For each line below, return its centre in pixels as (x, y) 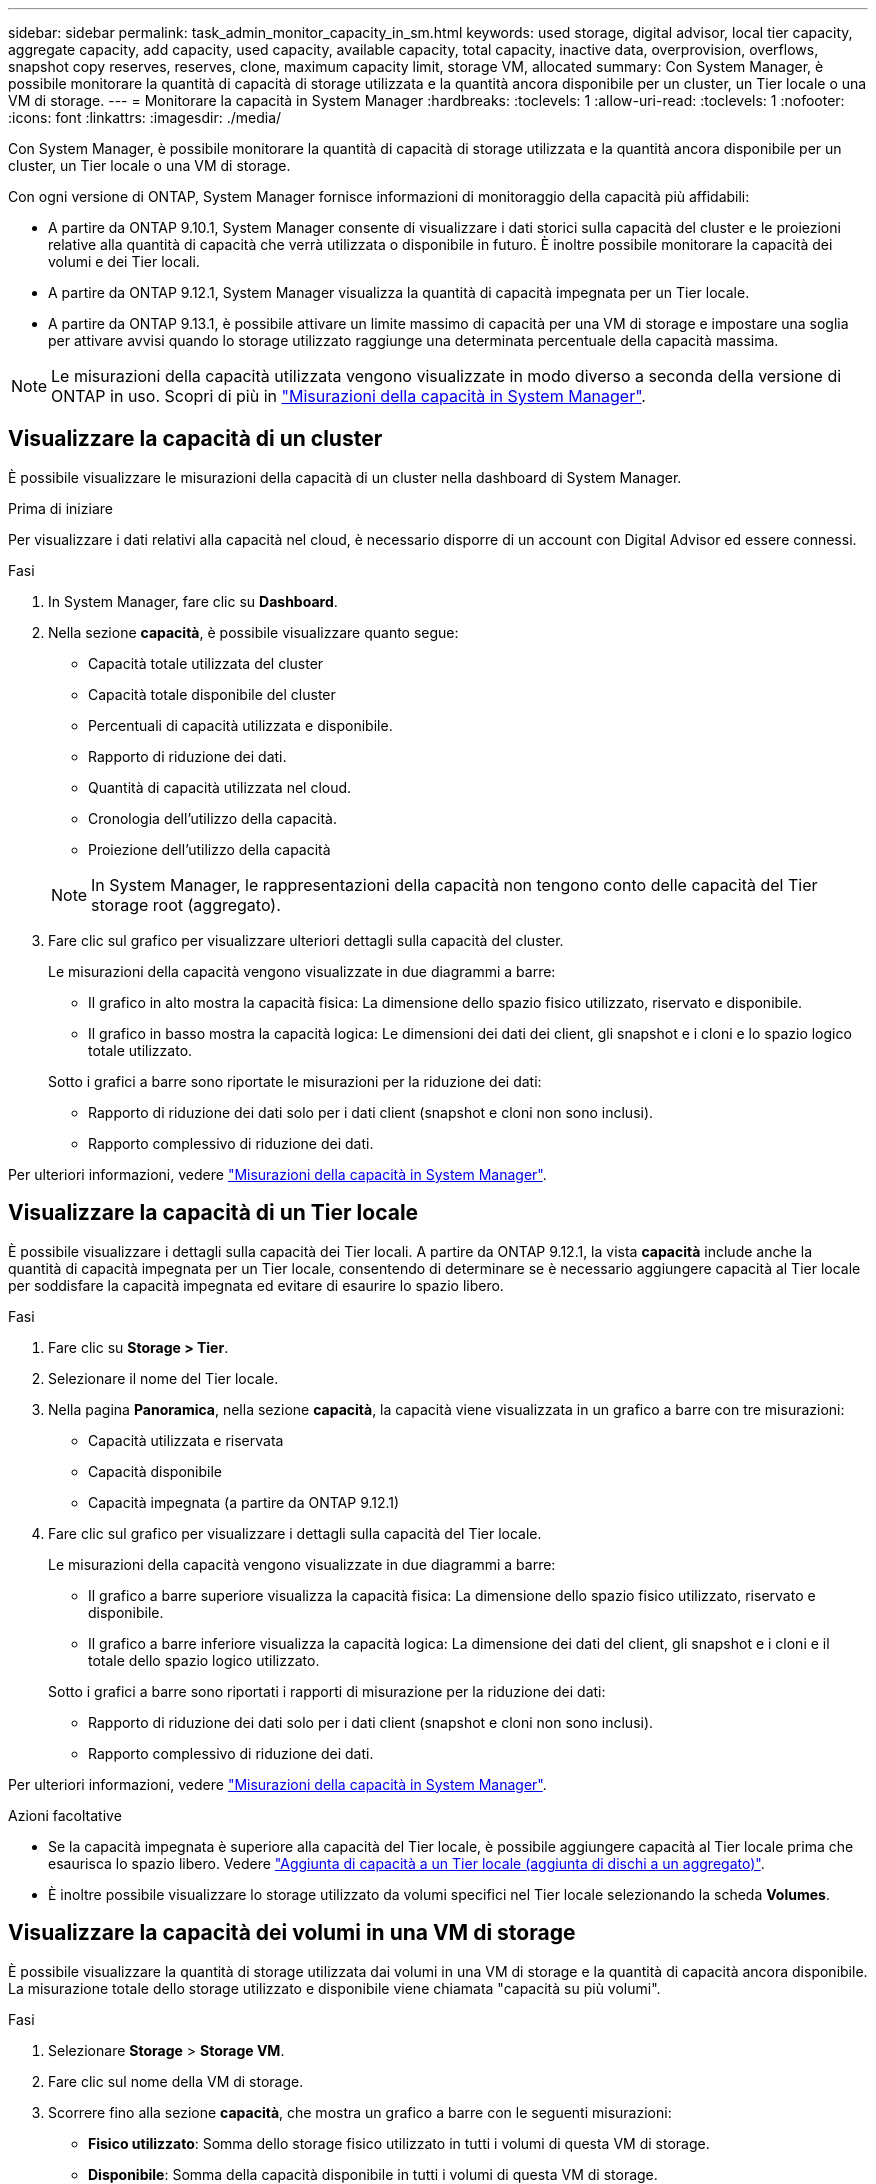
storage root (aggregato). (186, 904)
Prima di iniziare (60, 508)
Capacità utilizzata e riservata (186, 1440)
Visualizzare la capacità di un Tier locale (213, 1213)
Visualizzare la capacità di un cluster (195, 439)
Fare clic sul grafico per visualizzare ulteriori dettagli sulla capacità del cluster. (306, 940)
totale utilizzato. (140, 1050)
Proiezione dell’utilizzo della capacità (209, 849)
